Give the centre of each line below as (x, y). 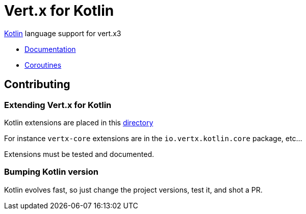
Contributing (37, 85)
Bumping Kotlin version (51, 172)
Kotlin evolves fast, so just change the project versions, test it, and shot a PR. (133, 190)
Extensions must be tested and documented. (79, 154)
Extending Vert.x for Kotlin (58, 105)
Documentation (50, 49)
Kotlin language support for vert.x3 (63, 33)
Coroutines (43, 65)
